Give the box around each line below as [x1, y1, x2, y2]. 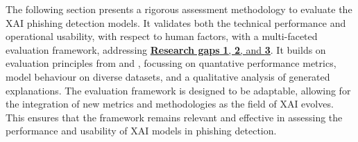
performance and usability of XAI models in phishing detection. [6, 123, 277, 138]
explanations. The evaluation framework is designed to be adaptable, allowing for [6, 83, 351, 97]
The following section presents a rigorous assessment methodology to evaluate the [6, 2, 352, 16]
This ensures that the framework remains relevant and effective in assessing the [6, 110, 343, 124]
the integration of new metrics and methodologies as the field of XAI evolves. [6, 97, 334, 111]
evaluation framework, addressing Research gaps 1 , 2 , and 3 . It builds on [6, 42, 326, 57]
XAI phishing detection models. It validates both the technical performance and [6, 15, 346, 30]
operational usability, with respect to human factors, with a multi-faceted [6, 29, 318, 43]
